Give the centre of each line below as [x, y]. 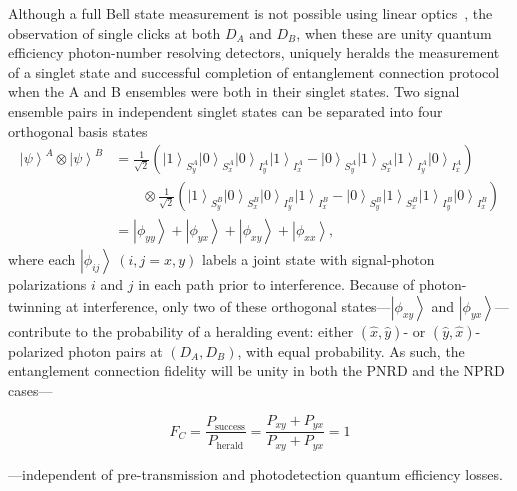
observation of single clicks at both [114, 32]
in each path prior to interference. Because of [276, 284]
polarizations [47, 284]
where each [42, 259]
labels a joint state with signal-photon [318, 259]
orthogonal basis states [78, 130]
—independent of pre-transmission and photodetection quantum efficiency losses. [255, 473]
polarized [36, 350]
